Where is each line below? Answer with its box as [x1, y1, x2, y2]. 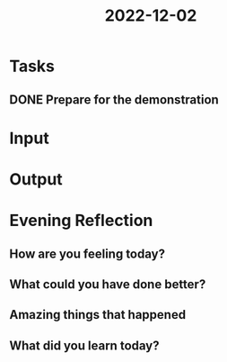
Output [9, 168, 63, 189]
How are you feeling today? [9, 246, 166, 261]
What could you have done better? [9, 276, 206, 292]
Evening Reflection [9, 211, 153, 231]
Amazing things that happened [9, 307, 187, 322]
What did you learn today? [9, 338, 160, 353]
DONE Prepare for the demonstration [9, 92, 220, 107]
